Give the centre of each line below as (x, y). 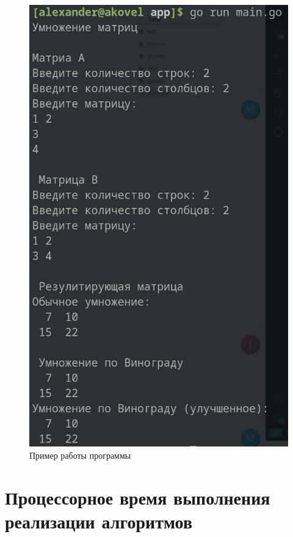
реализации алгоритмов (99, 521)
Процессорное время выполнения (138, 497)
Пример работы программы (80, 455)
